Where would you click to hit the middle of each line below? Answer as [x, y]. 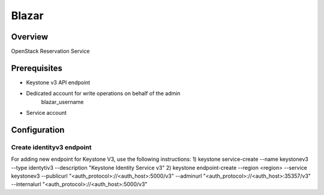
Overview [30, 37]
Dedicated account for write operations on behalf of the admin [103, 93]
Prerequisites [37, 68]
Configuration [38, 130]
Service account [46, 113]
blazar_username [62, 102]
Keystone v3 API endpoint [58, 82]
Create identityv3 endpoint [51, 147]
